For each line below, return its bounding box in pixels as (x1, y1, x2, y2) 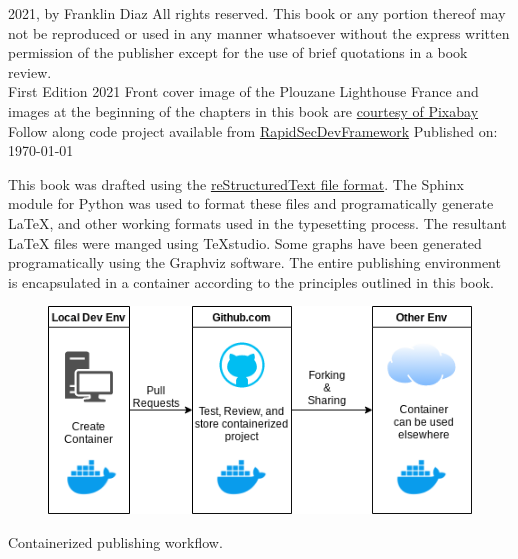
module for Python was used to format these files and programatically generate (8, 193, 494, 214)
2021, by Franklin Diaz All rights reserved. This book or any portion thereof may (8, 3, 506, 23)
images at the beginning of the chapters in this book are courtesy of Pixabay (8, 100, 479, 121)
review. (8, 61, 52, 82)
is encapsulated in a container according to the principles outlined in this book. (8, 271, 494, 292)
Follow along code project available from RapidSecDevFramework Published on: (8, 120, 498, 141)
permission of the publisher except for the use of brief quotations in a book (8, 42, 468, 63)
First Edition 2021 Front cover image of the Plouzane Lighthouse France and (8, 81, 479, 102)
